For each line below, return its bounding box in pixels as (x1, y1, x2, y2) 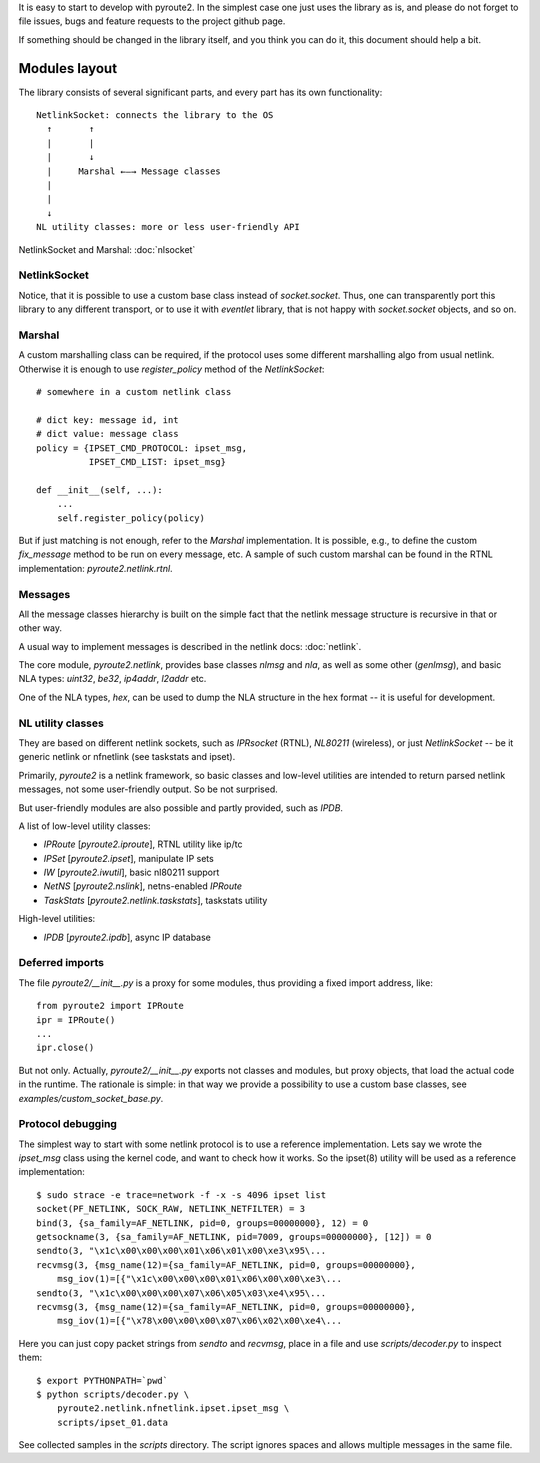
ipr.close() (36, 1042, 95, 1054)
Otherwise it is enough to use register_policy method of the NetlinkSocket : (18, 363, 325, 375)
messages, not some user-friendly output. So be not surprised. (18, 783, 279, 795)
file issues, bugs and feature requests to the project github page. (18, 15, 286, 27)
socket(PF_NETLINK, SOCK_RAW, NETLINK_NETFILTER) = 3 (36, 1203, 305, 1215)
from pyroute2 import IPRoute (36, 1000, 185, 1012)
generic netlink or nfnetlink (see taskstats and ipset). (18, 751, 236, 763)
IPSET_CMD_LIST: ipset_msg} (88, 456, 227, 467)
